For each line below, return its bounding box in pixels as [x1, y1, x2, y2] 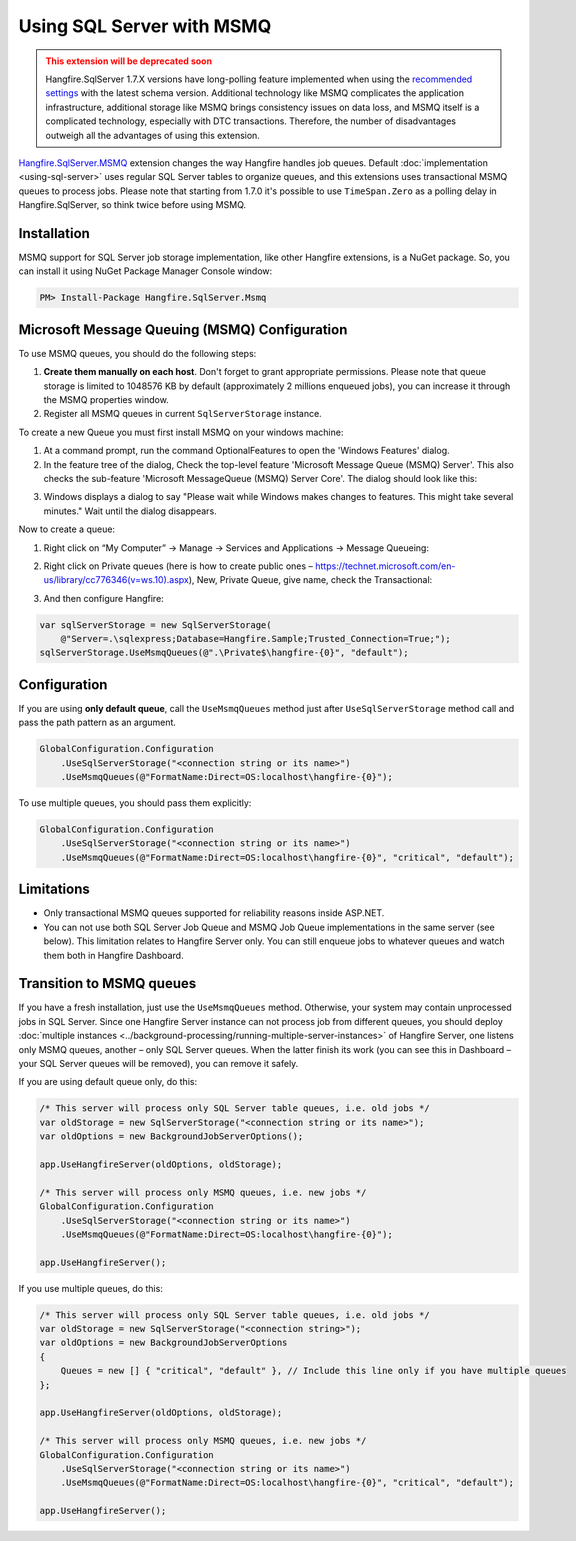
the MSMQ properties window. [43, 394, 169, 406]
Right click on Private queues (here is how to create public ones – [43, 560, 314, 572]
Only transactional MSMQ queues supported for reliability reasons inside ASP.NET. [43, 907, 385, 919]
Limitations [18, 881, 90, 898]
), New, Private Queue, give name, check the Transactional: [188, 574, 433, 586]
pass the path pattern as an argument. [18, 716, 177, 729]
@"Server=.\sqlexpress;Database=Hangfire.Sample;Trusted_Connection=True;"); [60, 633, 452, 645]
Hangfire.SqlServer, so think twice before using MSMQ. [18, 199, 247, 211]
